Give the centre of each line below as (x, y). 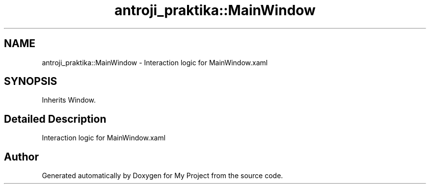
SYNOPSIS (31, 81)
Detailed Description (55, 119)
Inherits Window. (69, 100)
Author (21, 157)
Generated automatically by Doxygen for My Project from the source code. (162, 176)
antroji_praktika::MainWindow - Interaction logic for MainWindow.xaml (155, 62)
